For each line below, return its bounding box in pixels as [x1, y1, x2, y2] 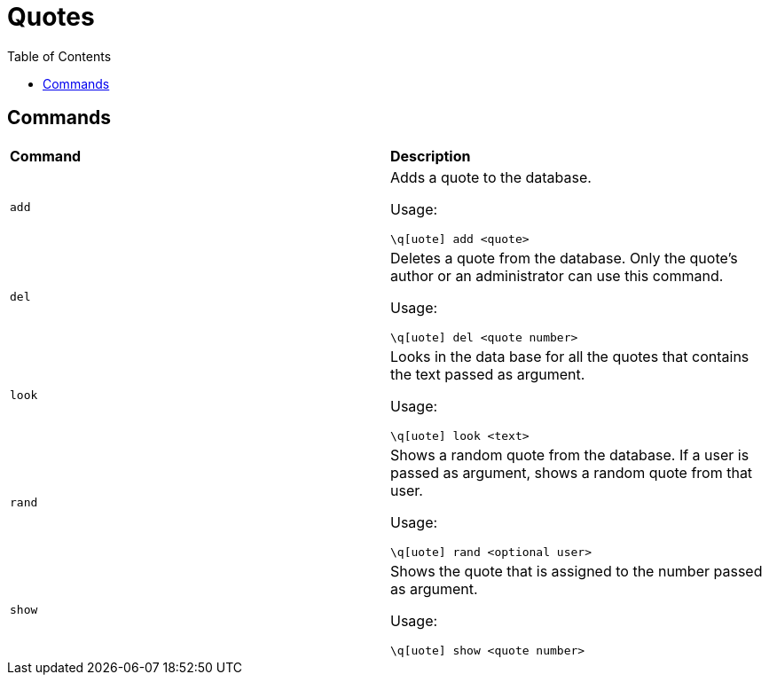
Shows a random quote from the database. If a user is [390, 445, 749, 464]
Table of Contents [7, 48, 112, 64]
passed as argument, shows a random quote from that [390, 463, 753, 482]
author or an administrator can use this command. [390, 266, 724, 285]
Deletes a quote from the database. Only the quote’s [390, 248, 738, 267]
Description [390, 146, 471, 165]
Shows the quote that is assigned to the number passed [390, 561, 763, 580]
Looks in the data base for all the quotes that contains [390, 347, 749, 365]
